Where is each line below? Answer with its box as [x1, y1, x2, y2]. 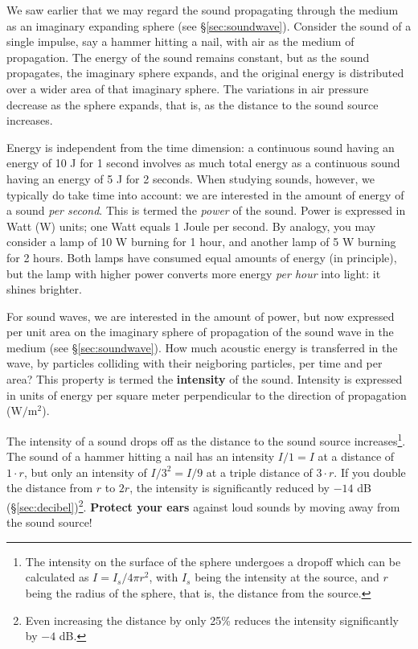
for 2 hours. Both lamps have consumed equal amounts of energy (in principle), [6, 249, 397, 265]
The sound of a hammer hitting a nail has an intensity [6, 448, 275, 465]
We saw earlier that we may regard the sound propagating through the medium [6, 2, 399, 18]
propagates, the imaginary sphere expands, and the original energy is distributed [6, 64, 404, 81]
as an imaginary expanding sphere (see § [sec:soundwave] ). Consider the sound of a [6, 17, 412, 34]
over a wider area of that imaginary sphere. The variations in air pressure [6, 80, 369, 97]
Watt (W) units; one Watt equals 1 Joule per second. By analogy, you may [6, 217, 376, 234]
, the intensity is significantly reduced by [129, 479, 330, 496]
